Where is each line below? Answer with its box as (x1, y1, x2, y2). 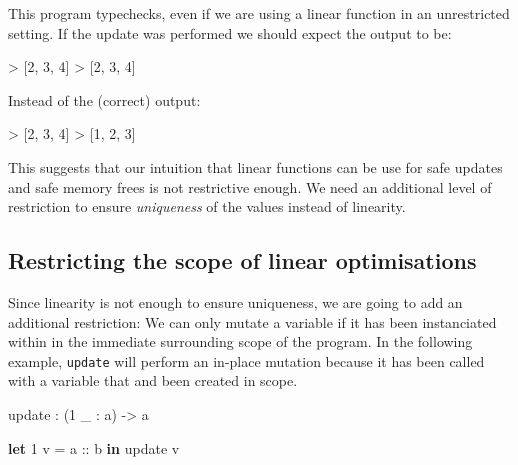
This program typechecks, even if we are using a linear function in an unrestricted (8, 3, 510, 23)
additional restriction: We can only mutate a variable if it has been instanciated (8, 311, 497, 332)
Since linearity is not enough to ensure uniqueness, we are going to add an (8, 291, 463, 312)
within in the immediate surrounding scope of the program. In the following (8, 331, 473, 352)
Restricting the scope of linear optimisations (8, 245, 477, 276)
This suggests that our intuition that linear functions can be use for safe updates (8, 156, 503, 177)
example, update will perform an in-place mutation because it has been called (8, 350, 485, 371)
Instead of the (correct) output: (8, 89, 201, 110)
